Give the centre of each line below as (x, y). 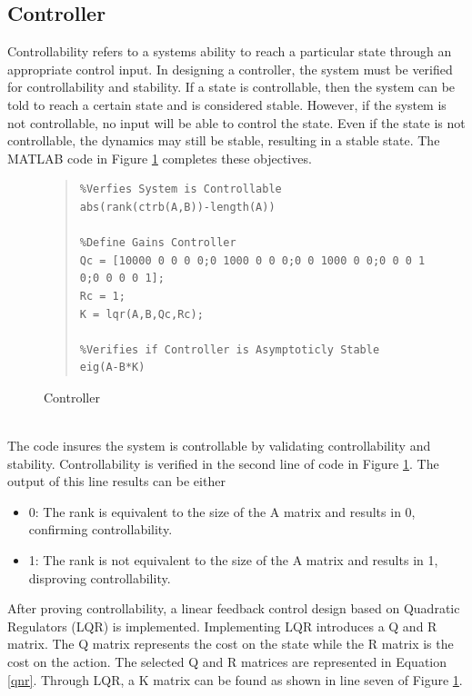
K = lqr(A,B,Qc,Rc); (141, 314)
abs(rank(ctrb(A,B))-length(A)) (177, 207)
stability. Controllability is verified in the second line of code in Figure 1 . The (223, 463)
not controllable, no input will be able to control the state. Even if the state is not (236, 122)
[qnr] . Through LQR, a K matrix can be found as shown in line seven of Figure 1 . (235, 679)
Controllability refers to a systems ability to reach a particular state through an (230, 51)
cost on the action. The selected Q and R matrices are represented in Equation (227, 662)
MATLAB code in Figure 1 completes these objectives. (160, 158)
